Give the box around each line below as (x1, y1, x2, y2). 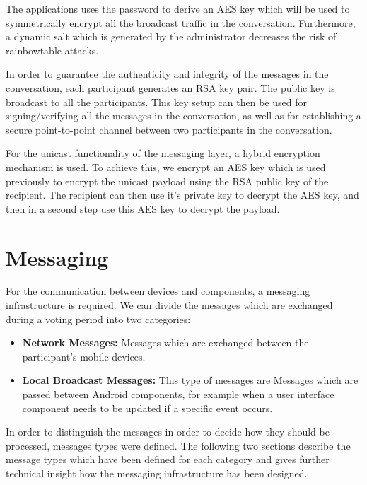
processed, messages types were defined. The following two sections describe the (6, 438, 351, 452)
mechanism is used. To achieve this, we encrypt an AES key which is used (6, 159, 326, 174)
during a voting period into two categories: (6, 311, 191, 326)
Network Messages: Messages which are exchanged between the (22, 335, 309, 350)
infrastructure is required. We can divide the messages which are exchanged (6, 298, 333, 312)
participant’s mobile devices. (22, 349, 146, 363)
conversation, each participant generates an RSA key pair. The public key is (6, 80, 335, 95)
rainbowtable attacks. (6, 42, 99, 57)
